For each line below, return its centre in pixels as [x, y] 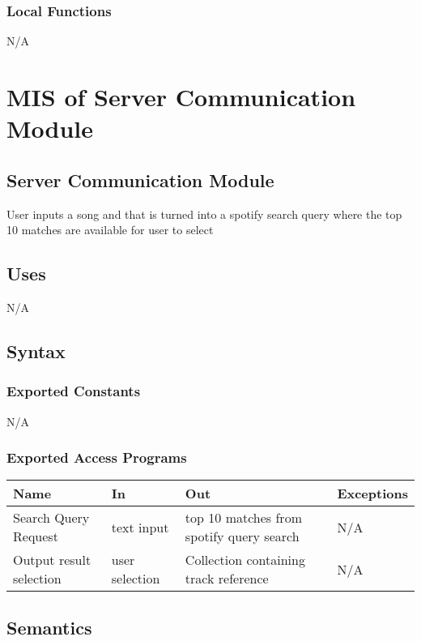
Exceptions [372, 494]
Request [36, 536]
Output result [52, 560]
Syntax [36, 350]
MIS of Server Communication [181, 96]
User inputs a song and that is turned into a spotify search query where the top [204, 214]
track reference [227, 579]
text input [140, 527]
